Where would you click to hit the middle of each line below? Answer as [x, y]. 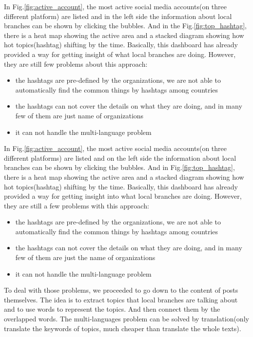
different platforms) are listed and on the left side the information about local [120, 158]
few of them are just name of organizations [79, 115]
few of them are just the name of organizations [85, 257]
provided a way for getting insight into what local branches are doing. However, [123, 196]
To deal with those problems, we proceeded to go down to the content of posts [121, 290]
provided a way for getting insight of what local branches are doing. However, [120, 54]
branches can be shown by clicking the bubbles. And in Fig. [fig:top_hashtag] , [119, 167]
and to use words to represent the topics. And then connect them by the [112, 309]
